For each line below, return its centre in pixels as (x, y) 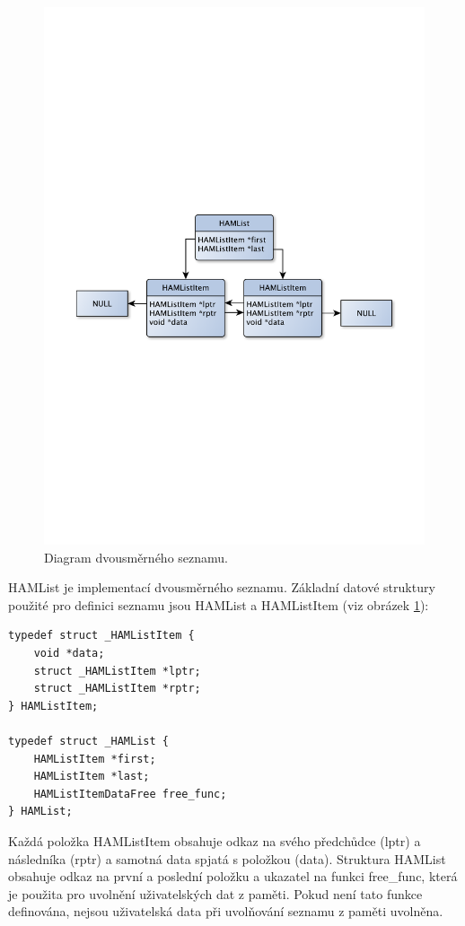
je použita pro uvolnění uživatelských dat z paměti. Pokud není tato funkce (215, 893)
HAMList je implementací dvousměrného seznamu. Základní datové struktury (222, 587)
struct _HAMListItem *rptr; (117, 689)
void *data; (69, 654)
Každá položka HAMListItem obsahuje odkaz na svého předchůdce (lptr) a (215, 841)
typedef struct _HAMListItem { (101, 636)
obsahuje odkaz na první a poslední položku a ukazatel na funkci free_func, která (233, 876)
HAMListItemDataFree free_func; (130, 794)
